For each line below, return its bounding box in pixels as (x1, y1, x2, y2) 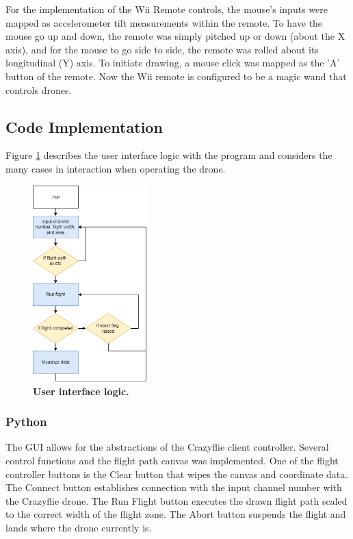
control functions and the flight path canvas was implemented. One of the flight (5, 453, 339, 468)
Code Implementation (5, 116, 163, 137)
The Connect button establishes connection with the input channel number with (5, 480, 342, 494)
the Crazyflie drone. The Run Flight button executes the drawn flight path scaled (5, 493, 348, 507)
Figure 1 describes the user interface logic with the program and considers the (5, 148, 332, 162)
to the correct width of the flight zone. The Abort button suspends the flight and (5, 507, 346, 521)
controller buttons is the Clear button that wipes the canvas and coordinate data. (5, 466, 348, 481)
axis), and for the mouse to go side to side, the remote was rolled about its (5, 42, 319, 56)
